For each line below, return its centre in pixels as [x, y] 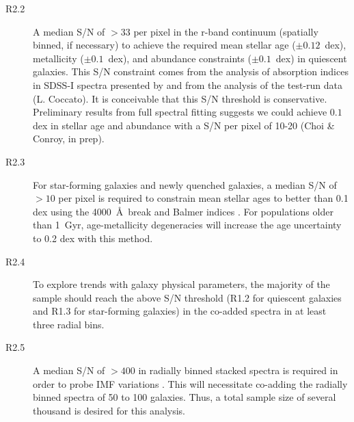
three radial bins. [69, 324]
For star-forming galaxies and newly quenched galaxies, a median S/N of [185, 184]
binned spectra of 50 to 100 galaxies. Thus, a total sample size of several [185, 397]
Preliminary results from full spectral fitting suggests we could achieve [180, 112]
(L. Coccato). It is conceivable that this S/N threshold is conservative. [180, 98]
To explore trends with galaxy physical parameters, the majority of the [181, 284]
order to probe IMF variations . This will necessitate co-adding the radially [190, 383]
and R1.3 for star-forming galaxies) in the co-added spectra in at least [180, 311]
